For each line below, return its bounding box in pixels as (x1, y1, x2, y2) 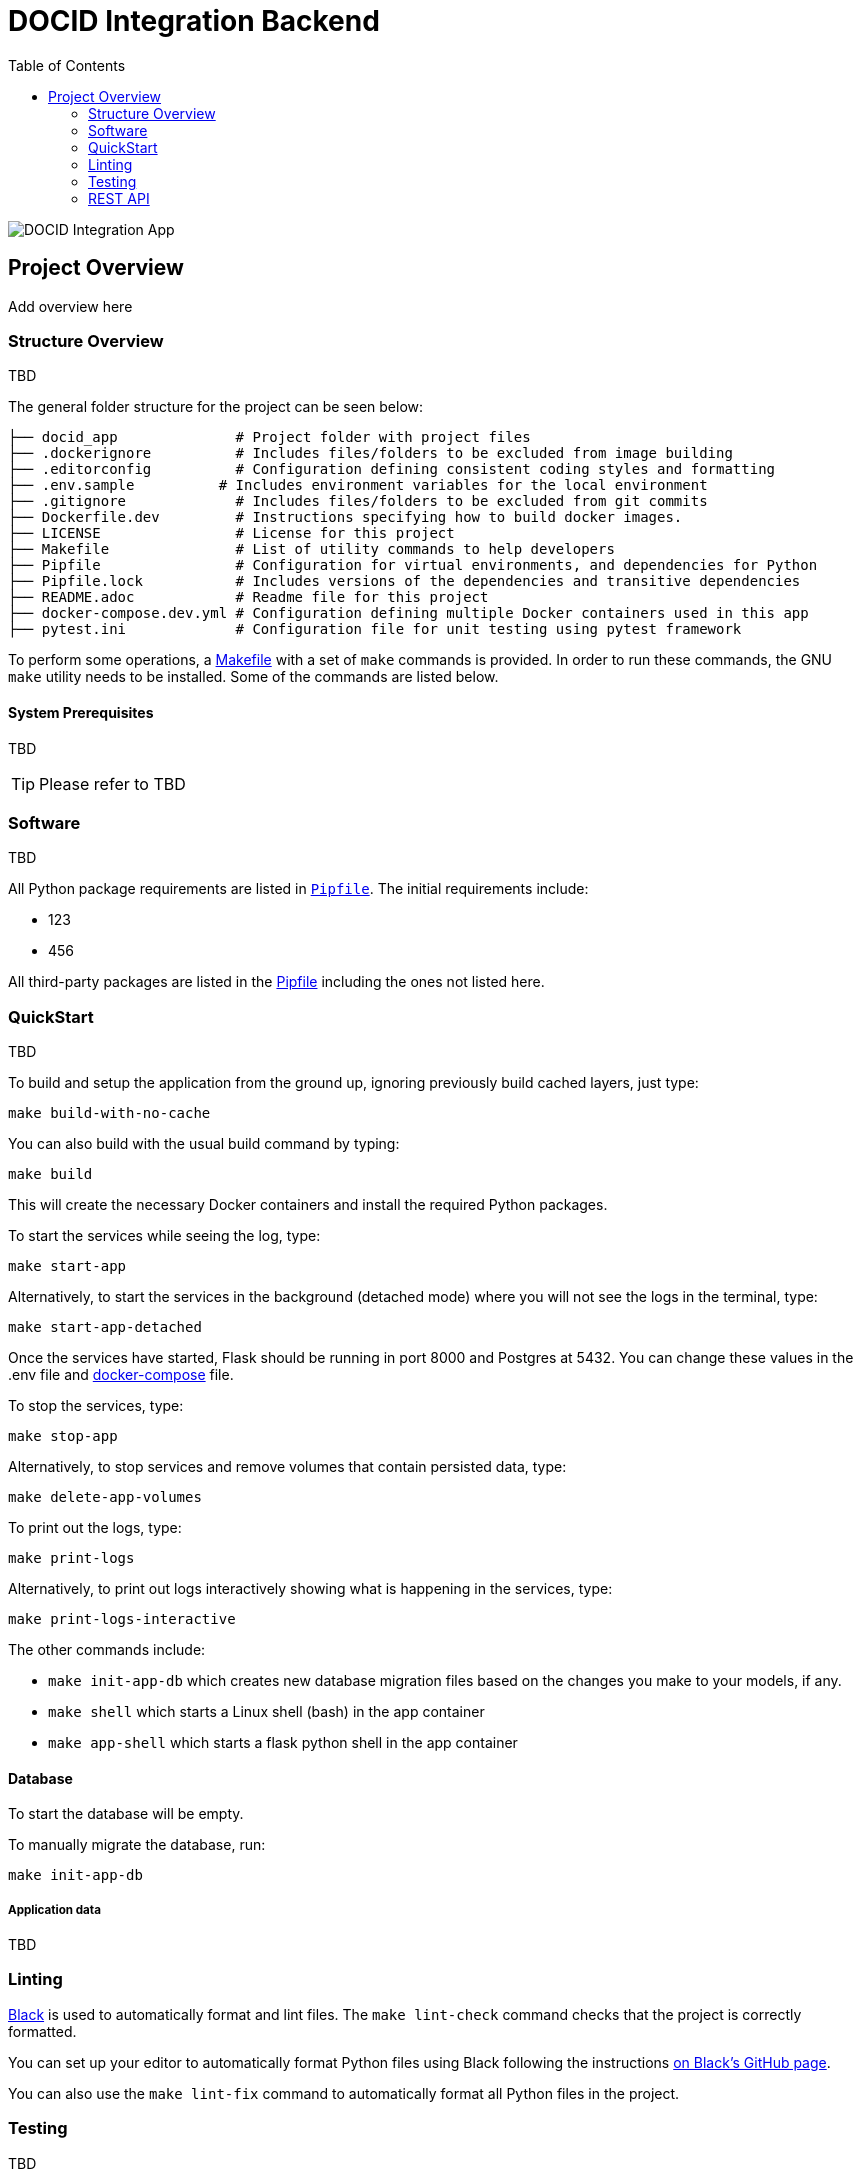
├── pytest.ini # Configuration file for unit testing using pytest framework (8, 621, 742, 638)
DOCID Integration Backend (8, 4, 380, 38)
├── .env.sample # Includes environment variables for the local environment (8, 477, 708, 494)
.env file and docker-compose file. (8, 1366, 234, 1384)
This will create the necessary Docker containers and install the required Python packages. (8, 1196, 608, 1214)
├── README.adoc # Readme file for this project (8, 589, 489, 606)
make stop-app (8, 1428, 118, 1445)
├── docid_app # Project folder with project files (8, 429, 531, 446)
